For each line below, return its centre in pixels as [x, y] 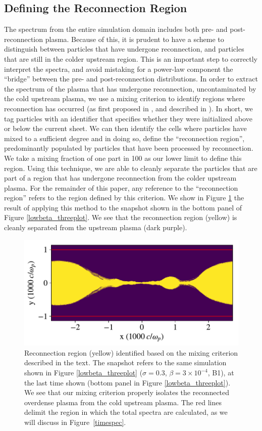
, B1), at [221, 373]
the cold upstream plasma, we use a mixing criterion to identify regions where [124, 98]
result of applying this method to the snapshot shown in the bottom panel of [123, 207]
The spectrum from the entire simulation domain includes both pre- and [116, 29]
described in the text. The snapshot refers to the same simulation [125, 362]
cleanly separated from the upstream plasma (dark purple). [96, 227]
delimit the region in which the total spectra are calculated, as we [126, 412]
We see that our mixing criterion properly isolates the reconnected [127, 392]
